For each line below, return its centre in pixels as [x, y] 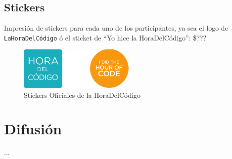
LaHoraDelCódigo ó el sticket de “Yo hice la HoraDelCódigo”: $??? [105, 37]
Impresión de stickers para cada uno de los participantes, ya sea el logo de [116, 28]
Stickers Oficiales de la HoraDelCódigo [82, 95]
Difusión [33, 129]
